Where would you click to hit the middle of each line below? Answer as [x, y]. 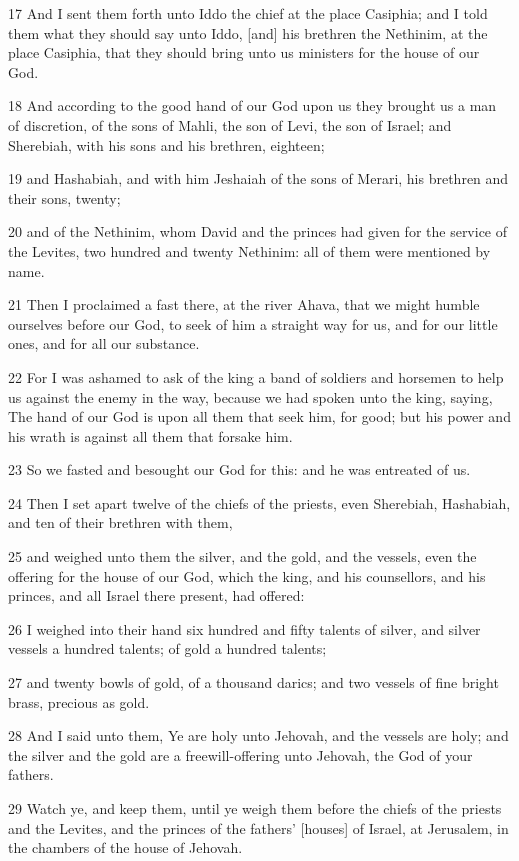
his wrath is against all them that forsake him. [150, 435]
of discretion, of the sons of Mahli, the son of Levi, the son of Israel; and [230, 124]
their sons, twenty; [64, 197]
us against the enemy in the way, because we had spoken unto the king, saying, [250, 396]
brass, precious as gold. [79, 701]
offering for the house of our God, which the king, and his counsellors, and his [247, 575]
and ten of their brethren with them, [120, 522]
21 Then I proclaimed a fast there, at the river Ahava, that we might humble [244, 304]
